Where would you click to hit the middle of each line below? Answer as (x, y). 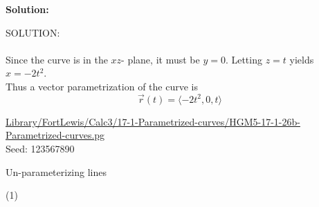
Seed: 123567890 (40, 148)
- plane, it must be (161, 59)
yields (302, 59)
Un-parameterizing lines (56, 171)
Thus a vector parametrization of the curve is (102, 86)
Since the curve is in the (57, 59)
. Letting (244, 59)
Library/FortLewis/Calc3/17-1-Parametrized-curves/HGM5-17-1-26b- (153, 121)
